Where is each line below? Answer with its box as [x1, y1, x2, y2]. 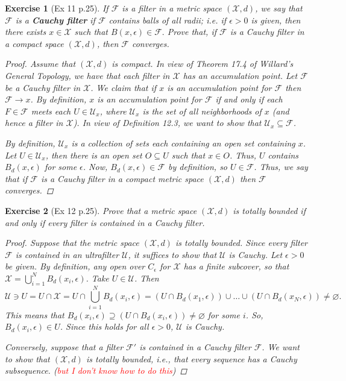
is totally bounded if [233, 204, 306, 216]
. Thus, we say [254, 160, 308, 173]
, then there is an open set [45, 148, 142, 161]
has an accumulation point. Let [183, 69, 298, 81]
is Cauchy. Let [228, 248, 283, 260]
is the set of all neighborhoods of [142, 104, 262, 117]
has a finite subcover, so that [183, 260, 289, 272]
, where [99, 104, 127, 117]
